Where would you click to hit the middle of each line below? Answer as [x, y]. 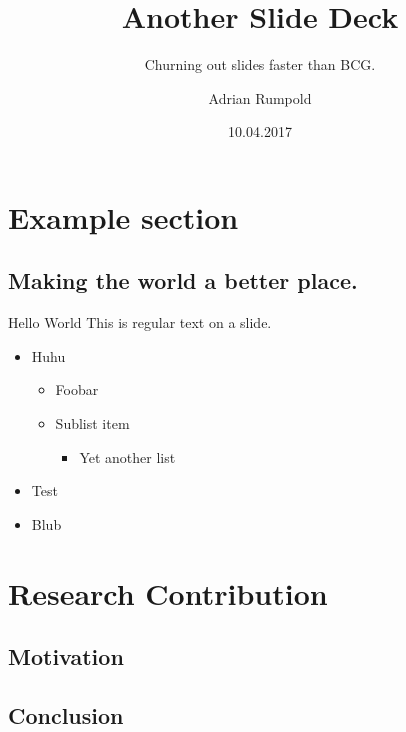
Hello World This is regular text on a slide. [140, 322]
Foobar [77, 389]
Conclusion [66, 715]
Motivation [66, 656]
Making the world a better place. [183, 280]
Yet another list [127, 456]
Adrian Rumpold [260, 97]
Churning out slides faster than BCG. [260, 64]
